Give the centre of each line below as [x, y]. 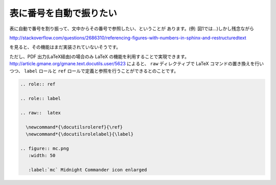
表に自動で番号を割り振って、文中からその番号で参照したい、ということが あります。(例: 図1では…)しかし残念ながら [132, 29]
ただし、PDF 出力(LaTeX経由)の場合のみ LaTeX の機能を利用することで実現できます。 [99, 57]
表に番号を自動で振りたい [63, 13]
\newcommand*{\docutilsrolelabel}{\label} [80, 134]
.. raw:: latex [41, 113]
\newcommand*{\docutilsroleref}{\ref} [74, 127]
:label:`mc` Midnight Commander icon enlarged [88, 170]
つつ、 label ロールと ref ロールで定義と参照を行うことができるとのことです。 [94, 71]
